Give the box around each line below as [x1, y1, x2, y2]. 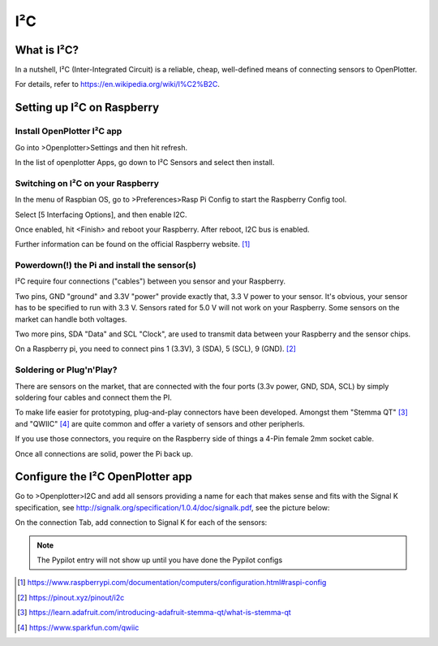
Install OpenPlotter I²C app [15, 126, 122, 137]
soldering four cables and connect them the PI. [15, 392, 172, 402]
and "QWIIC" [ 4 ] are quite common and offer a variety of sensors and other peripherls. [15, 418, 306, 428]
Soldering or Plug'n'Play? [15, 364, 118, 375]
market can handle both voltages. [15, 314, 127, 324]
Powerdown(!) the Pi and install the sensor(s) [15, 260, 196, 271]
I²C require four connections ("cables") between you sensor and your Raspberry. [15, 276, 286, 286]
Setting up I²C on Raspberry [15, 101, 160, 115]
